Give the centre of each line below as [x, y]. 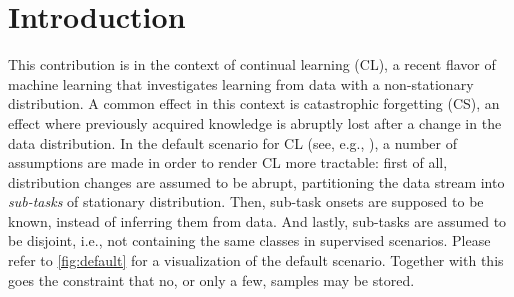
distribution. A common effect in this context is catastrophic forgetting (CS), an [254, 103]
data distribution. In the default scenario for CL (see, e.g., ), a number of [232, 142]
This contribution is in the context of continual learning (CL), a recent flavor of [252, 64]
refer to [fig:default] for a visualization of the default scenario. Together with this [256, 260]
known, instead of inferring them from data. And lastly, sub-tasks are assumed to [257, 220]
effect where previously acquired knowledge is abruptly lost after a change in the [255, 122]
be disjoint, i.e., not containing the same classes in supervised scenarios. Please [249, 240]
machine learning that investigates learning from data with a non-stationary [241, 83]
